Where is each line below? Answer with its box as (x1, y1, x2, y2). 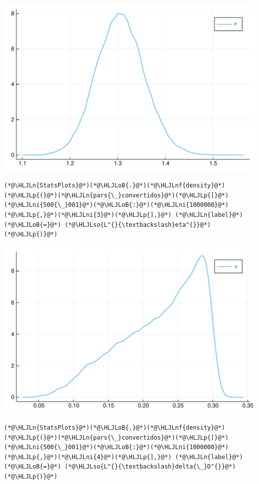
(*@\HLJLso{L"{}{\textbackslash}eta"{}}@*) (64, 221, 211, 228)
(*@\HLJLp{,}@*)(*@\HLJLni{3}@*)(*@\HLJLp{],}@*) (4, 211, 172, 219)
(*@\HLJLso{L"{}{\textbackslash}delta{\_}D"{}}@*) (64, 463, 236, 471)
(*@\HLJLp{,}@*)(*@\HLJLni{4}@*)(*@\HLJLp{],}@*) (4, 453, 172, 461)
